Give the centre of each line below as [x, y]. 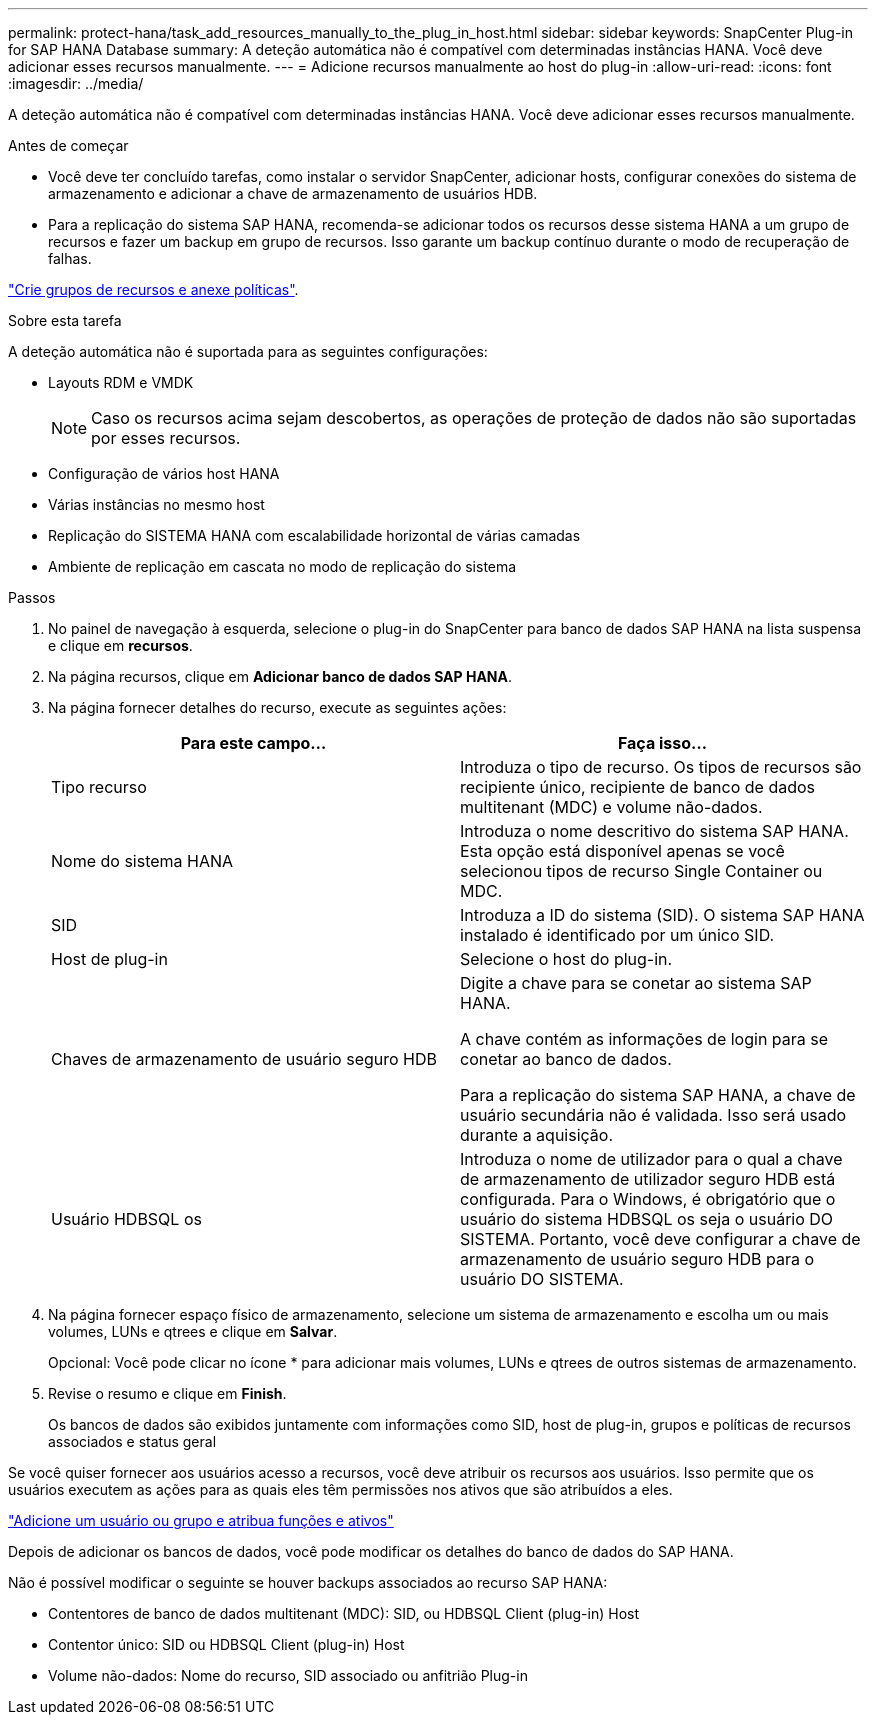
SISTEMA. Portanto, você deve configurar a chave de [660, 1239]
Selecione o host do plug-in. [566, 959]
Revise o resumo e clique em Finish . [167, 1393]
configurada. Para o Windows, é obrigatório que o [648, 1199]
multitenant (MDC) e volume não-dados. [611, 807]
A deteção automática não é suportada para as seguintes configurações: [248, 351]
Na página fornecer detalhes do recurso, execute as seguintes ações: [277, 707]
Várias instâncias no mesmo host [156, 504]
